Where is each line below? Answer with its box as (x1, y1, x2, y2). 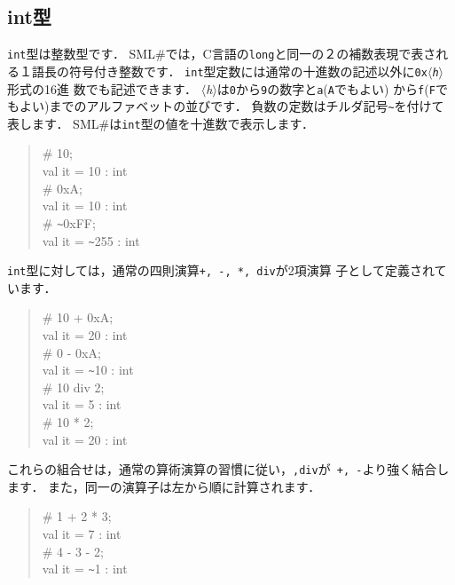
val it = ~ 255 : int (42, 231, 140, 249)
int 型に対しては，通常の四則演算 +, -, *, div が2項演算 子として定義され (7, 261, 435, 280)
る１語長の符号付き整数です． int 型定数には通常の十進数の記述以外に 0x (7, 61, 428, 80)
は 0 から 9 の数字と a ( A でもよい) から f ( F (216, 79, 435, 98)
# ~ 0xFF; (42, 213, 96, 232)
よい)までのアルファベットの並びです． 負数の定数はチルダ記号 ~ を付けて (19, 97, 444, 115)
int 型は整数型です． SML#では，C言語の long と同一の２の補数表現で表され (7, 44, 449, 63)
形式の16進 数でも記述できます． (7, 79, 198, 98)
